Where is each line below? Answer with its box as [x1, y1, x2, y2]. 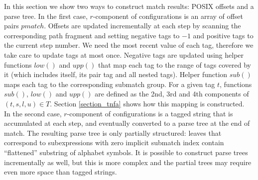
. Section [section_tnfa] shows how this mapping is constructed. [50, 98, 245, 108]
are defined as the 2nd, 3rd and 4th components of [95, 89, 249, 99]
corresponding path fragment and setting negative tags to [4, 30, 180, 40]
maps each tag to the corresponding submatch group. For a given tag [4, 79, 215, 89]
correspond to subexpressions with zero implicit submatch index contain [4, 137, 224, 148]
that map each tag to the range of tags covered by [98, 59, 251, 70]
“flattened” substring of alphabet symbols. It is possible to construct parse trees [4, 147, 248, 157]
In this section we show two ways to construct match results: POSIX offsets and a [4, 1, 254, 11]
